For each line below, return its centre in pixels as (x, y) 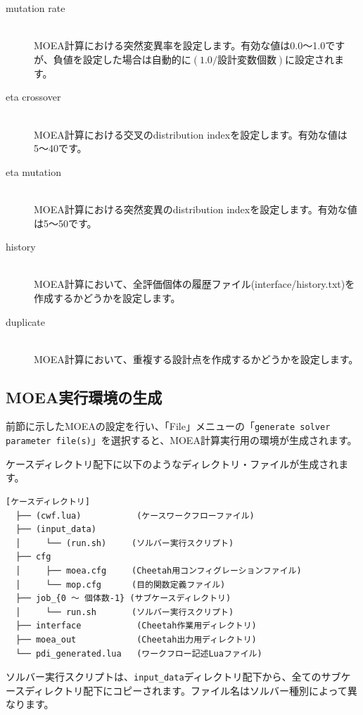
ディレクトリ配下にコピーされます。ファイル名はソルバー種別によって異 (191, 690)
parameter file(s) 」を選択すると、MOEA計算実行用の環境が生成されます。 (181, 440)
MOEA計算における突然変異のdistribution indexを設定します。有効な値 (196, 209)
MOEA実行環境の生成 (84, 397)
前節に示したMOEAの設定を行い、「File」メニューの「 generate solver (168, 426)
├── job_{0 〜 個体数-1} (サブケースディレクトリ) (123, 599)
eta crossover (33, 97)
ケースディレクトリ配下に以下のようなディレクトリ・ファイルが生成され (172, 463)
